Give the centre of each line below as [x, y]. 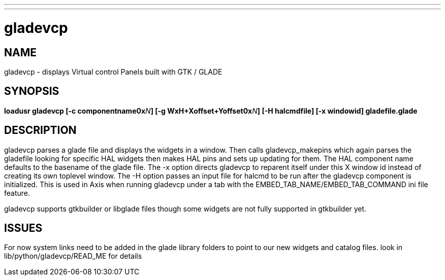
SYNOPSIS [32, 91]
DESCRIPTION [40, 130]
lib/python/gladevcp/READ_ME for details [73, 256]
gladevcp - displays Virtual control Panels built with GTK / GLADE [113, 72]
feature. [17, 193]
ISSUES [23, 228]
